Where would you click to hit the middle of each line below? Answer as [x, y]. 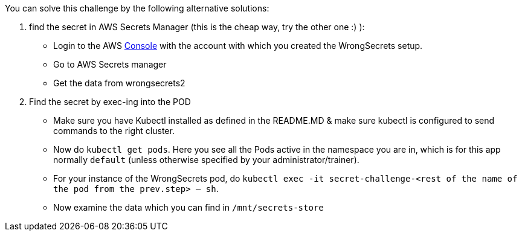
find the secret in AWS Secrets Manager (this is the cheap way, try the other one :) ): [197, 27]
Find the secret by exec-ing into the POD [110, 102]
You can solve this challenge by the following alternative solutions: [137, 8]
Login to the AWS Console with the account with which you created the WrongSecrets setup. [238, 46]
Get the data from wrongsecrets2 [119, 83]
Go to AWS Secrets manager [110, 64]
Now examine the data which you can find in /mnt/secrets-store [188, 207]
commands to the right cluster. [114, 131]
